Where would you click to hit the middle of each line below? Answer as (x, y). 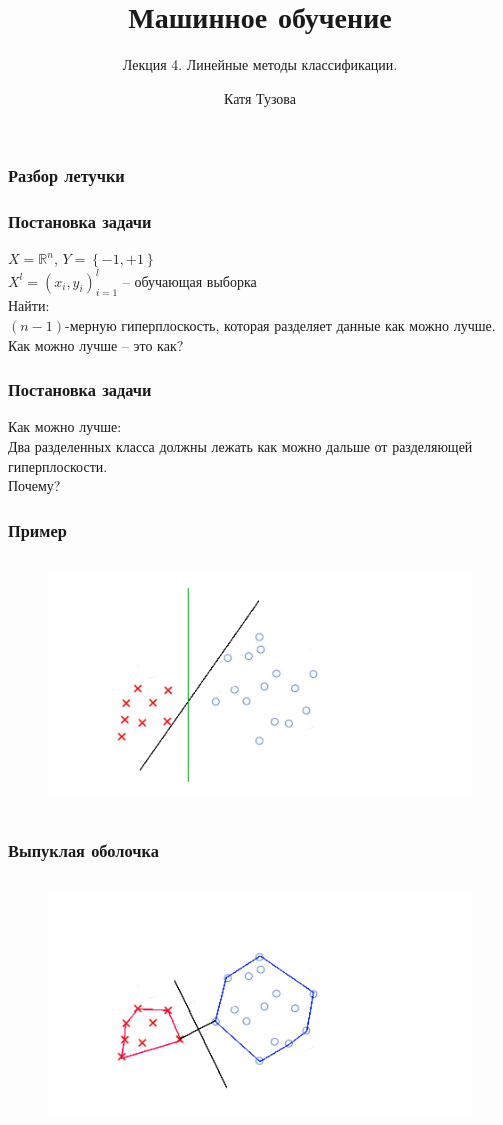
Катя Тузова (260, 97)
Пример (37, 529)
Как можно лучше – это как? (96, 344)
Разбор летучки (66, 175)
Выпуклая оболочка (83, 849)
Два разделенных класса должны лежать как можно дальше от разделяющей (240, 445)
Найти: (29, 305)
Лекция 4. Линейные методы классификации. (260, 64)
